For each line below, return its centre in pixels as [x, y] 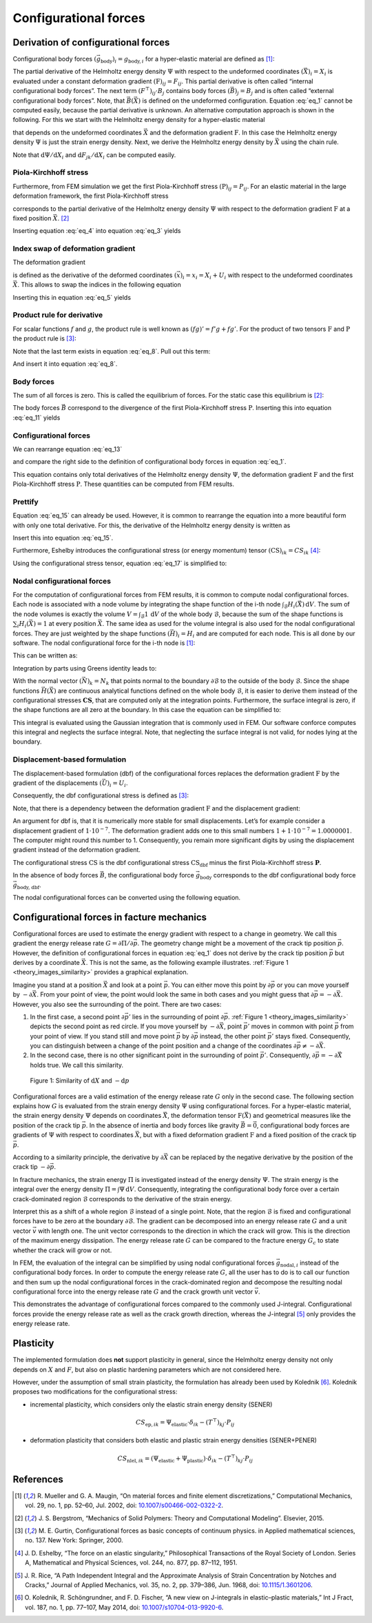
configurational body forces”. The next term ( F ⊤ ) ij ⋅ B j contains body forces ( [122, 91]
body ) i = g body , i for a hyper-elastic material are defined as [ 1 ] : [187, 60]
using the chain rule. [310, 142]
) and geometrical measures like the [300, 1116]
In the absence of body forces [55, 875]
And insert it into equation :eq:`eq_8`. [65, 364]
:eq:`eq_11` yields [37, 418]
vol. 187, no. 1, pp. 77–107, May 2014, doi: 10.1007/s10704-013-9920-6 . [124, 1607]
